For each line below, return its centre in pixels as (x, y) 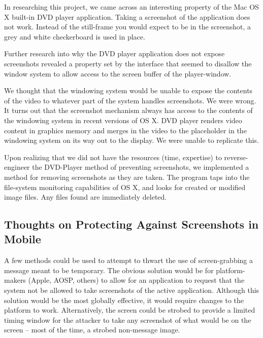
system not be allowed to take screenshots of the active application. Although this (132, 290)
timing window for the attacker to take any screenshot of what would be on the (128, 320)
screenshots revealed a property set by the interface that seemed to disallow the (128, 63)
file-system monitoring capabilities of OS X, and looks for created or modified (125, 187)
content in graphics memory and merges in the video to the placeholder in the (125, 130)
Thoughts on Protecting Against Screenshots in (131, 224)
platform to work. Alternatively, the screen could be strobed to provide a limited (130, 310)
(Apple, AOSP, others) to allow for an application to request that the (136, 280)
